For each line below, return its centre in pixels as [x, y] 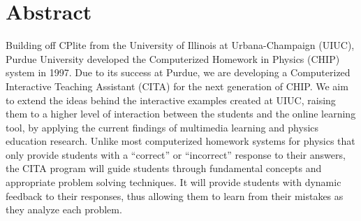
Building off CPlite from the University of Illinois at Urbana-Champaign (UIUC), [180, 45]
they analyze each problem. [64, 209]
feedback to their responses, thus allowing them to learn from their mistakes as [175, 195]
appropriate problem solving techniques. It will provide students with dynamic [174, 182]
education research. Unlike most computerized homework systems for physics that [180, 141]
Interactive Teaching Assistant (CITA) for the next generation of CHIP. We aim [177, 86]
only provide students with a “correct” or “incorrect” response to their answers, [176, 154]
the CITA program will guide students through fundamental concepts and [164, 168]
